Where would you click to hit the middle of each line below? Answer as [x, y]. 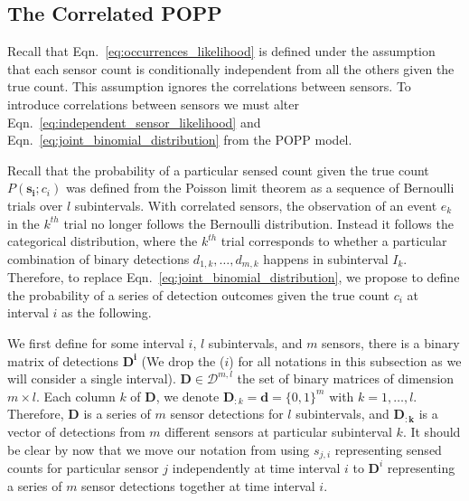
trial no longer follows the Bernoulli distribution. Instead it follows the [258, 223]
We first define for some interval [96, 342]
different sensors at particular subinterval [278, 431]
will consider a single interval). [92, 378]
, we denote [188, 396]
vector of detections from [76, 431]
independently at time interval [256, 467]
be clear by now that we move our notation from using [159, 449]
